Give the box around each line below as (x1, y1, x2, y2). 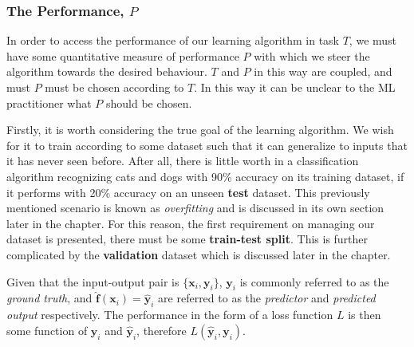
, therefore (136, 321, 187, 338)
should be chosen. (105, 94, 192, 111)
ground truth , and (6, 290, 93, 306)
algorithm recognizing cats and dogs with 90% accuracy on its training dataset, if (6, 168, 404, 184)
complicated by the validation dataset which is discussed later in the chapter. (6, 246, 391, 262)
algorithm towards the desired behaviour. (6, 63, 207, 80)
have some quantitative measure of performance (6, 47, 239, 64)
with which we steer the (254, 47, 370, 64)
